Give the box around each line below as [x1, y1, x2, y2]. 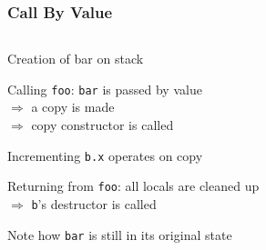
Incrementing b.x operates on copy [7, 145, 203, 165]
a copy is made [31, 97, 115, 116]
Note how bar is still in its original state [7, 225, 232, 244]
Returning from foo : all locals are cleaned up [7, 176, 260, 195]
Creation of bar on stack [7, 49, 144, 68]
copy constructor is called [31, 115, 174, 135]
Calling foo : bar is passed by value [7, 79, 202, 98]
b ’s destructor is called [31, 194, 157, 213]
